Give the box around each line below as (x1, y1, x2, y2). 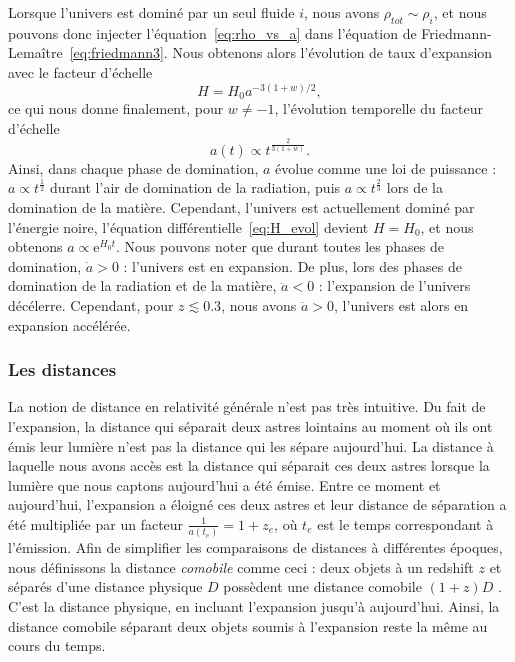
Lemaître (8, 42, 63, 63)
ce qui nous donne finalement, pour (8, 98, 224, 119)
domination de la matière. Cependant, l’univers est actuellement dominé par (8, 196, 475, 217)
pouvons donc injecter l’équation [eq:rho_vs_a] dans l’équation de (8, 22, 417, 43)
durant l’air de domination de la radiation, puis (50, 177, 341, 198)
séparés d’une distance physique (8, 576, 203, 597)
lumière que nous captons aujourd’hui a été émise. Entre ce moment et (8, 474, 441, 495)
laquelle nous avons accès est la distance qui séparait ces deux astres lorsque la (8, 455, 490, 476)
